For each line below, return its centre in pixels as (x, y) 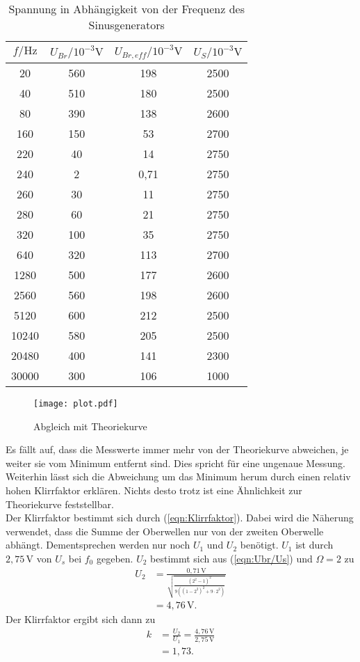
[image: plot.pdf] (76, 403)
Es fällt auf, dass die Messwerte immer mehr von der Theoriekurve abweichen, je (177, 449)
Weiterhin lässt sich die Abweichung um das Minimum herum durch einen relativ (178, 476)
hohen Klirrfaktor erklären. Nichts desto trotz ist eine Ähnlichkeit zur (154, 490)
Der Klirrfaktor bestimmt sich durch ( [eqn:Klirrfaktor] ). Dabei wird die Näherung (180, 518)
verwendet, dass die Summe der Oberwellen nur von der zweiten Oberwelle (165, 531)
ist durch (314, 545)
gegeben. (115, 558)
